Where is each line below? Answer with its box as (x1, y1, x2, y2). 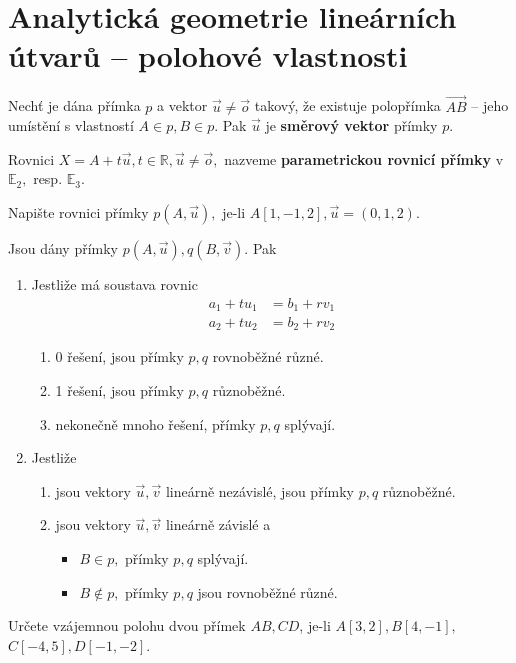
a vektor (157, 95, 208, 116)
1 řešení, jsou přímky (55, 380, 184, 401)
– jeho (471, 95, 509, 116)
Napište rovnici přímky (8, 201, 149, 222)
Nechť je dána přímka (8, 95, 141, 116)
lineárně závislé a (165, 514, 271, 535)
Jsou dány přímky (8, 237, 118, 258)
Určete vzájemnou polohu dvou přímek (8, 615, 246, 636)
